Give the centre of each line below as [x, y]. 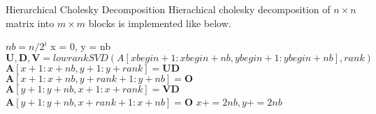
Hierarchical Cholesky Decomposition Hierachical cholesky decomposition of [168, 9]
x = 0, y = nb [81, 46]
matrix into [30, 23]
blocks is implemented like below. [160, 23]
